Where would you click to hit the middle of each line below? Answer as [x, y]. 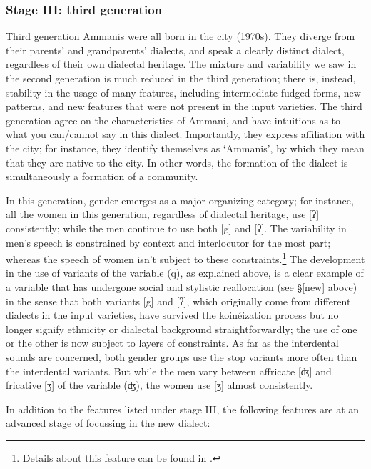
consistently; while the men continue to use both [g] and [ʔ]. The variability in [176, 228]
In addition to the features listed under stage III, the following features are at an [183, 409]
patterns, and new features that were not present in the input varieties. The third [184, 106]
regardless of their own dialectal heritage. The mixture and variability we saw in [181, 64]
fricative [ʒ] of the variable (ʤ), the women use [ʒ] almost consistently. [159, 385]
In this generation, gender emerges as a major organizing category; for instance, [180, 200]
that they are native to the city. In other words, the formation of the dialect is [177, 162]
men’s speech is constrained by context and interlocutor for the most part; [168, 242]
